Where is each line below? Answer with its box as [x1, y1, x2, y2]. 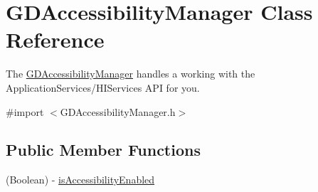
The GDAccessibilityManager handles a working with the [6, 66, 255, 81]
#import [6, 104, 44, 119]
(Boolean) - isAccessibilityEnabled [6, 172, 155, 187]
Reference [6, 25, 105, 54]
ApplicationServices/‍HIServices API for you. [6, 80, 200, 95]
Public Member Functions [6, 139, 201, 161]
